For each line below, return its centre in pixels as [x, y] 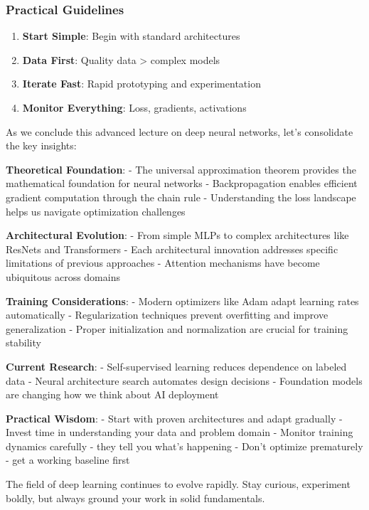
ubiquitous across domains [63, 276]
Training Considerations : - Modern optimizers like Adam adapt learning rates [182, 301]
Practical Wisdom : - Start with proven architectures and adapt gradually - [174, 418]
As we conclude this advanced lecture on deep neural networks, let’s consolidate [180, 131]
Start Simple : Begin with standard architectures [131, 36]
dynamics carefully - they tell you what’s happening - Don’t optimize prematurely [184, 446]
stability [23, 342]
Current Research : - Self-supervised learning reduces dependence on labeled [176, 366]
